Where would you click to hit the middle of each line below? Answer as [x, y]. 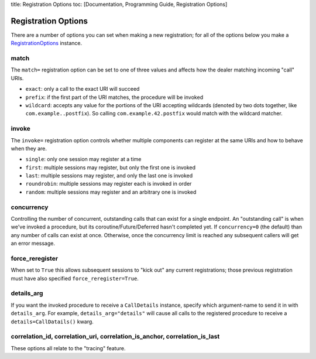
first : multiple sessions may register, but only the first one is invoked [111, 167]
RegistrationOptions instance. [46, 43]
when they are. [29, 148]
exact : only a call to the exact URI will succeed [83, 89]
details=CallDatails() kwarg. [52, 322]
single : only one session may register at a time [83, 159]
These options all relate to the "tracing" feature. [68, 348]
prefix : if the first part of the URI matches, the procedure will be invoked [114, 97]
